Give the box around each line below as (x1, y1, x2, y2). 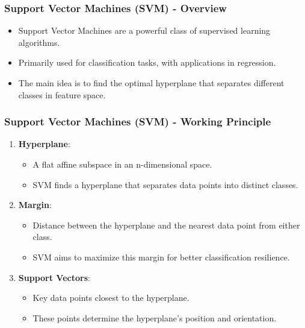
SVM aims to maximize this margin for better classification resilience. (32, 250, 290, 263)
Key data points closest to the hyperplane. (32, 291, 189, 304)
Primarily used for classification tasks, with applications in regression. (18, 56, 276, 69)
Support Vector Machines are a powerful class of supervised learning (18, 24, 271, 37)
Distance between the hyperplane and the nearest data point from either (32, 218, 300, 231)
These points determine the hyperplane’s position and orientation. (32, 311, 277, 324)
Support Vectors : (18, 271, 90, 283)
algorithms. (18, 36, 60, 48)
